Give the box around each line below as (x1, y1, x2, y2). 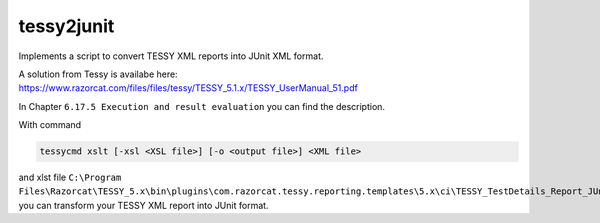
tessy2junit (18, 15, 115, 37)
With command (18, 119, 82, 131)
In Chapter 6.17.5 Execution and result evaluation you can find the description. (18, 100, 385, 112)
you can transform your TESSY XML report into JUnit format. (18, 199, 269, 211)
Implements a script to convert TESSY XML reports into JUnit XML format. (18, 50, 324, 62)
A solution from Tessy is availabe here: (18, 68, 179, 80)
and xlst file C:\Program (18, 171, 122, 184)
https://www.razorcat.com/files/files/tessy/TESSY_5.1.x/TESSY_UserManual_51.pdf (18, 82, 359, 94)
